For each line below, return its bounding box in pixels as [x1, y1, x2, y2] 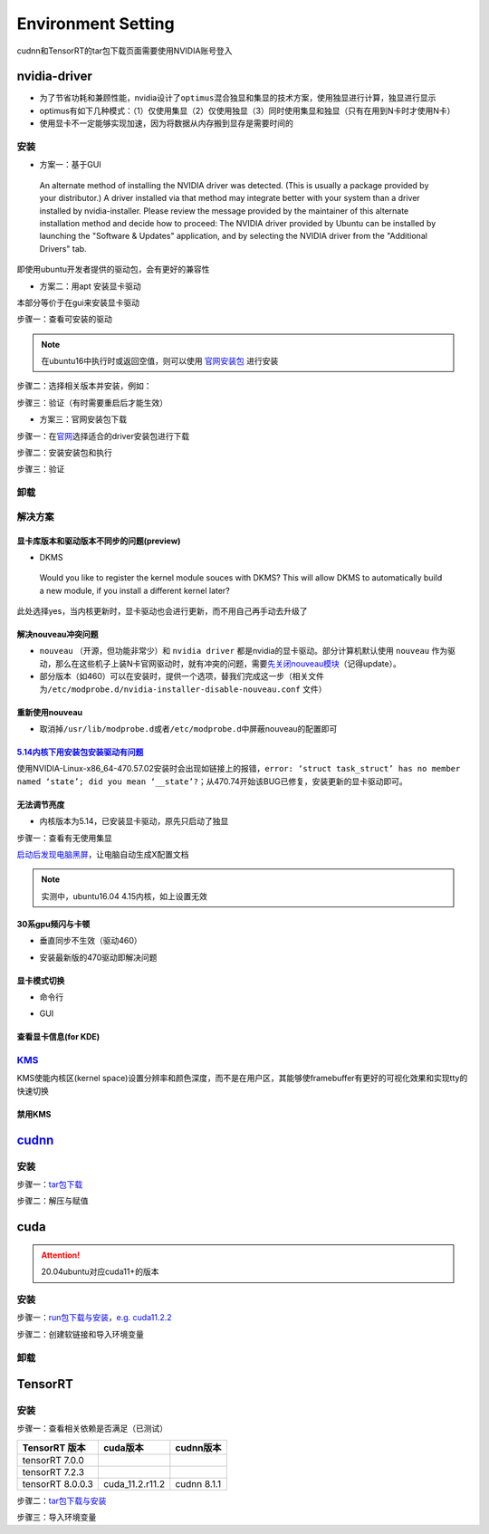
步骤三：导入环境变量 [16, 1512, 97, 1523]
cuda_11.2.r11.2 [102, 1477, 166, 1490]
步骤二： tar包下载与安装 [16, 1495, 107, 1506]
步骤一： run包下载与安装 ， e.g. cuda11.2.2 [16, 1312, 172, 1323]
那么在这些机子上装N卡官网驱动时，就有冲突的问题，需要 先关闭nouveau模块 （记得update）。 [54, 657, 402, 669]
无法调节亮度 [16, 799, 65, 810]
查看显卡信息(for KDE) [16, 1031, 101, 1042]
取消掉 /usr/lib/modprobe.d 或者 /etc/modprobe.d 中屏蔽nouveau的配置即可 [39, 724, 338, 734]
